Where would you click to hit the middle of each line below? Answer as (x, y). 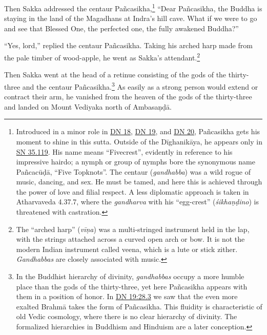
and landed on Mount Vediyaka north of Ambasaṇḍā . (88, 106)
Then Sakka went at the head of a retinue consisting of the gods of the (115, 75)
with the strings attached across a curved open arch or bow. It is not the (130, 239)
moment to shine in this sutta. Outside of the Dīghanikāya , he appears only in (139, 141)
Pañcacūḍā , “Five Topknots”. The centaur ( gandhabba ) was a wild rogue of (133, 171)
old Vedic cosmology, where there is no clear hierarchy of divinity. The (127, 316)
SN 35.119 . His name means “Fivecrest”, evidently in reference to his (124, 151)
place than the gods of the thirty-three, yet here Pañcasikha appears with (132, 286)
